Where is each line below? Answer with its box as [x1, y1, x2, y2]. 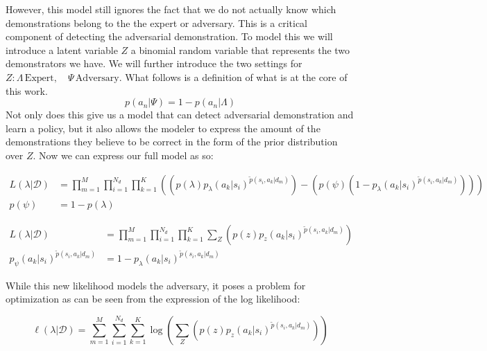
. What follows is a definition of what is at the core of [119, 69, 348, 84]
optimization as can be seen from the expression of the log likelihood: [6, 291, 300, 306]
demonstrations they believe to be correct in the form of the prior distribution [6, 134, 338, 149]
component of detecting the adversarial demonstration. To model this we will [6, 29, 333, 44]
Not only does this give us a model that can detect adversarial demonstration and [6, 107, 354, 122]
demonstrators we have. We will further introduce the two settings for [6, 56, 302, 71]
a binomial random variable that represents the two [130, 42, 350, 57]
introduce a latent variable [6, 42, 118, 57]
